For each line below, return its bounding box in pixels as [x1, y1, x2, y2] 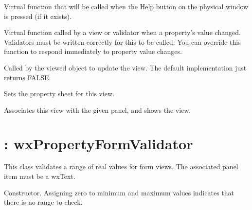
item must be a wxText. [4, 171, 75, 181]
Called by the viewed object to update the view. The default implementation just [4, 62, 247, 72]
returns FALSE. [4, 72, 51, 82]
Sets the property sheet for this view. [4, 88, 115, 99]
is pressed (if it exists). [4, 11, 72, 21]
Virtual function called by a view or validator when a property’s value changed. [4, 27, 241, 37]
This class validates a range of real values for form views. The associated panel [4, 161, 238, 172]
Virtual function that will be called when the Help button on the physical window [4, 1, 249, 11]
